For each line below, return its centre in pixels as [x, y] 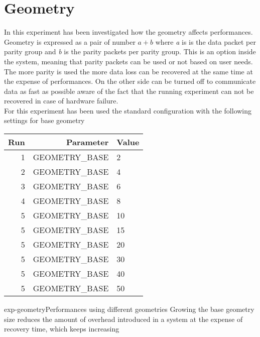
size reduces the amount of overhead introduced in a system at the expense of [123, 319]
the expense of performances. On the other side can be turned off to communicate [130, 81]
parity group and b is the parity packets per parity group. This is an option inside [130, 51]
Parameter [87, 142]
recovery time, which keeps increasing [62, 329]
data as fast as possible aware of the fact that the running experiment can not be [129, 91]
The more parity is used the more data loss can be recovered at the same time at [128, 71]
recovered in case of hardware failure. [61, 101]
